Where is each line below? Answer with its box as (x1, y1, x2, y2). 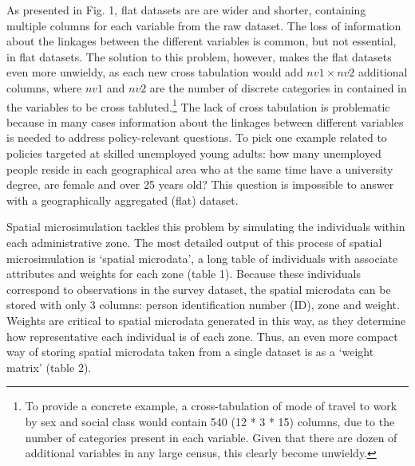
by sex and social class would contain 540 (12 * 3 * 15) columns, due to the (25, 413, 395, 429)
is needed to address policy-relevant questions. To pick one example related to (6, 129, 387, 146)
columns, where (6, 79, 82, 96)
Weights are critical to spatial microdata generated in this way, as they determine (6, 311, 406, 328)
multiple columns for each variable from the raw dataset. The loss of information (6, 17, 401, 33)
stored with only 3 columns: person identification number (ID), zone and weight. (6, 296, 400, 313)
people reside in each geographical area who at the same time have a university (6, 160, 393, 177)
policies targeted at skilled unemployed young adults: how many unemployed (6, 145, 381, 161)
